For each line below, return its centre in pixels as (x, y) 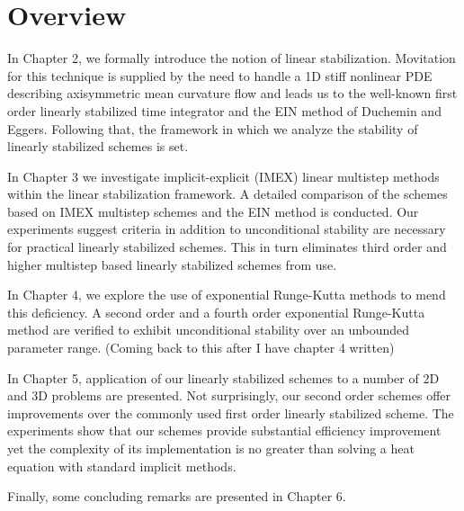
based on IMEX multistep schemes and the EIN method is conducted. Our (213, 211)
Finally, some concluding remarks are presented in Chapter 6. (177, 496)
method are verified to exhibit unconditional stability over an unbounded (209, 330)
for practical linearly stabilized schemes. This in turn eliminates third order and (227, 247)
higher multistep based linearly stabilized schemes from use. (172, 264)
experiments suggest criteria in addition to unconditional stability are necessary (227, 229)
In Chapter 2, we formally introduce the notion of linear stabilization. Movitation (232, 58)
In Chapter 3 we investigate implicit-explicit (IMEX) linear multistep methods (223, 176)
